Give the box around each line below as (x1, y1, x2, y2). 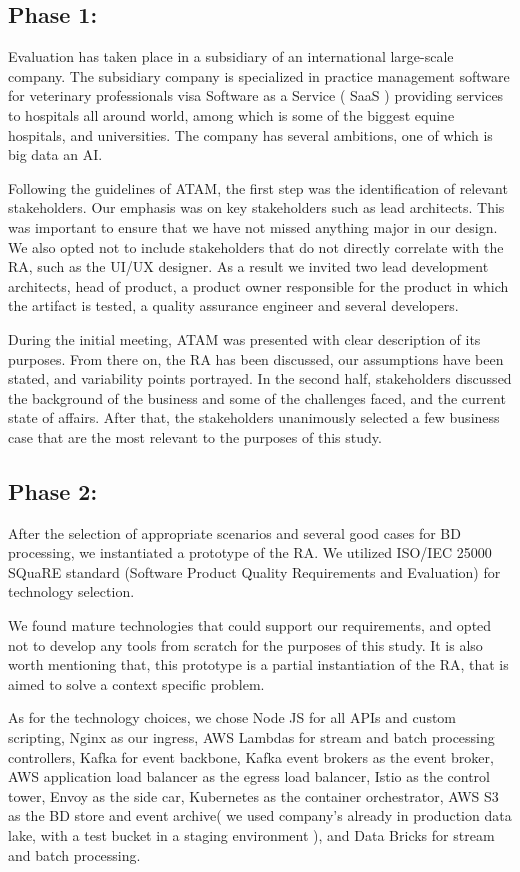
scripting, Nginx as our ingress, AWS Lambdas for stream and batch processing (8, 727, 495, 748)
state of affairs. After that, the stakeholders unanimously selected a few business (8, 407, 500, 428)
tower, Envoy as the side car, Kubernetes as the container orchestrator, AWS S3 (8, 785, 499, 806)
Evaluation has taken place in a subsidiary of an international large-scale (8, 46, 454, 67)
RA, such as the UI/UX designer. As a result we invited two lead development (8, 256, 489, 277)
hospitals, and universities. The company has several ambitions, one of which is (8, 124, 493, 145)
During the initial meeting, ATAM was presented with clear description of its (8, 328, 481, 349)
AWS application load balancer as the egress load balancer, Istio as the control (8, 766, 490, 787)
